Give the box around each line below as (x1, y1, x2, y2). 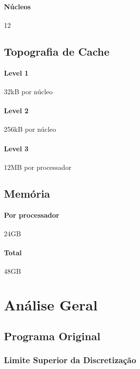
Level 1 (4, 67, 29, 78)
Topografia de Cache (4, 43, 110, 59)
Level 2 (4, 105, 29, 116)
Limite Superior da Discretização (4, 353, 137, 366)
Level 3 (4, 143, 29, 153)
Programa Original (4, 328, 100, 343)
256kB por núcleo (4, 124, 56, 134)
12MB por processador (4, 162, 72, 172)
